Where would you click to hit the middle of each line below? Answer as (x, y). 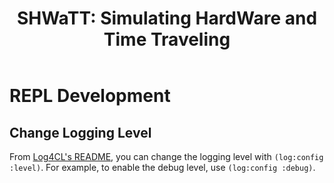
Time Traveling (167, 39)
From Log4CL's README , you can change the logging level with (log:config (166, 156)
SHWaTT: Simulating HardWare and (167, 18)
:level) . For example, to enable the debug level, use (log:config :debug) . (162, 167)
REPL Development (90, 96)
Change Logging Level (80, 132)
